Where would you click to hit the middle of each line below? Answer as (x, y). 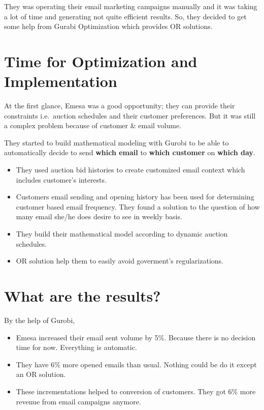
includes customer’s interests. (61, 179)
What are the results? (82, 296)
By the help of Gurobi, (40, 320)
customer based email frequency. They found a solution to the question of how (138, 206)
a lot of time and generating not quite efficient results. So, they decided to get (125, 16)
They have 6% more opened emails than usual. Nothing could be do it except (136, 364)
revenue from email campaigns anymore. (78, 401)
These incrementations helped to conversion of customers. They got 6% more (136, 391)
